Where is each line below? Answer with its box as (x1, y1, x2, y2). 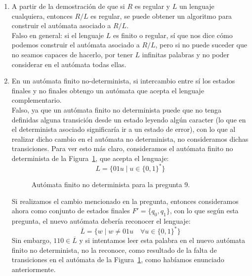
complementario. (11, 95, 62, 105)
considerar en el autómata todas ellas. (11, 59, 126, 69)
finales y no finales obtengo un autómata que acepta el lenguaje (11, 85, 204, 95)
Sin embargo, (11, 235, 51, 245)
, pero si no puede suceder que (155, 39, 247, 50)
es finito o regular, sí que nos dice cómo (113, 30, 233, 40)
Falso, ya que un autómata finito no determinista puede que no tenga (11, 104, 222, 115)
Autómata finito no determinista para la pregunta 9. (31, 179, 190, 189)
